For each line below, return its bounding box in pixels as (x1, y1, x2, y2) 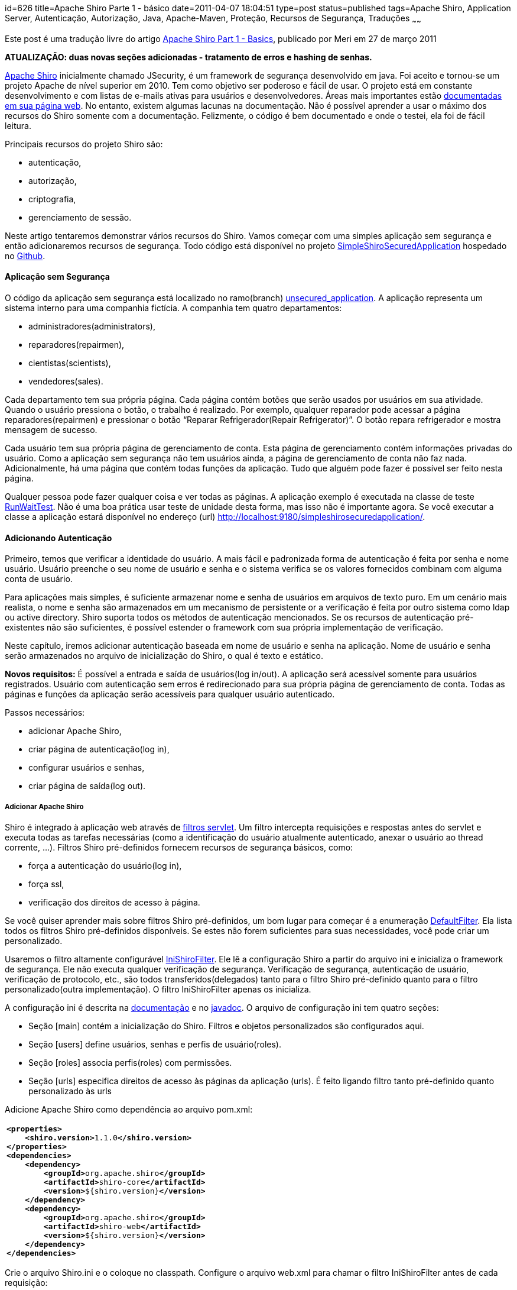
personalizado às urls (28, 1086, 112, 1097)
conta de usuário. (5, 574, 73, 584)
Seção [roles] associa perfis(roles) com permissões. (28, 1058, 232, 1068)
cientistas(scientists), (28, 358, 111, 368)
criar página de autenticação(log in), (28, 744, 170, 755)
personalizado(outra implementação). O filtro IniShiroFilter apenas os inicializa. (5, 984, 311, 995)
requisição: (5, 1278, 48, 1288)
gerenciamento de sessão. (28, 212, 132, 222)
